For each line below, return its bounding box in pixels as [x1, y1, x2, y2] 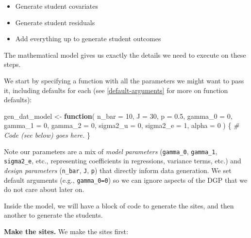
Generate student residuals [15, 17, 95, 27]
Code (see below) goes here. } [4, 129, 90, 140]
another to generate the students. [4, 210, 103, 220]
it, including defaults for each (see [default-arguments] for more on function [4, 85, 228, 95]
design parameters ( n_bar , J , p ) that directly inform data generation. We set [4, 165, 232, 175]
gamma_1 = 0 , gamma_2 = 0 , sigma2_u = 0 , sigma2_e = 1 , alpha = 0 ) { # [4, 120, 239, 130]
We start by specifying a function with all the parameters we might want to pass [4, 75, 244, 85]
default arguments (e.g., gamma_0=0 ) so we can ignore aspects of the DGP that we [4, 175, 248, 185]
